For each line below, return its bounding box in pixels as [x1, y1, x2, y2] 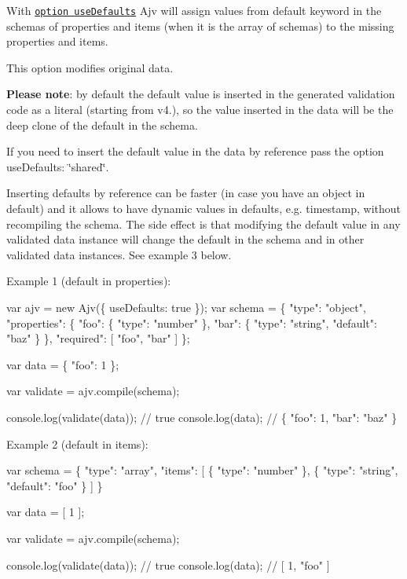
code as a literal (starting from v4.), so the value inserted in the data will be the [6, 101, 394, 118]
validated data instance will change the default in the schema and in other [6, 231, 365, 247]
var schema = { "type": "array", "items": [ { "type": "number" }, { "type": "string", [6, 462, 398, 478]
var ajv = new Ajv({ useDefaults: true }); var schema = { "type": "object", [6, 299, 366, 315]
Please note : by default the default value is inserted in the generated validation [6, 86, 395, 102]
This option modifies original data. [6, 59, 174, 75]
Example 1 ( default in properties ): [6, 273, 171, 289]
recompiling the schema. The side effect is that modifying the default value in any [6, 215, 401, 232]
